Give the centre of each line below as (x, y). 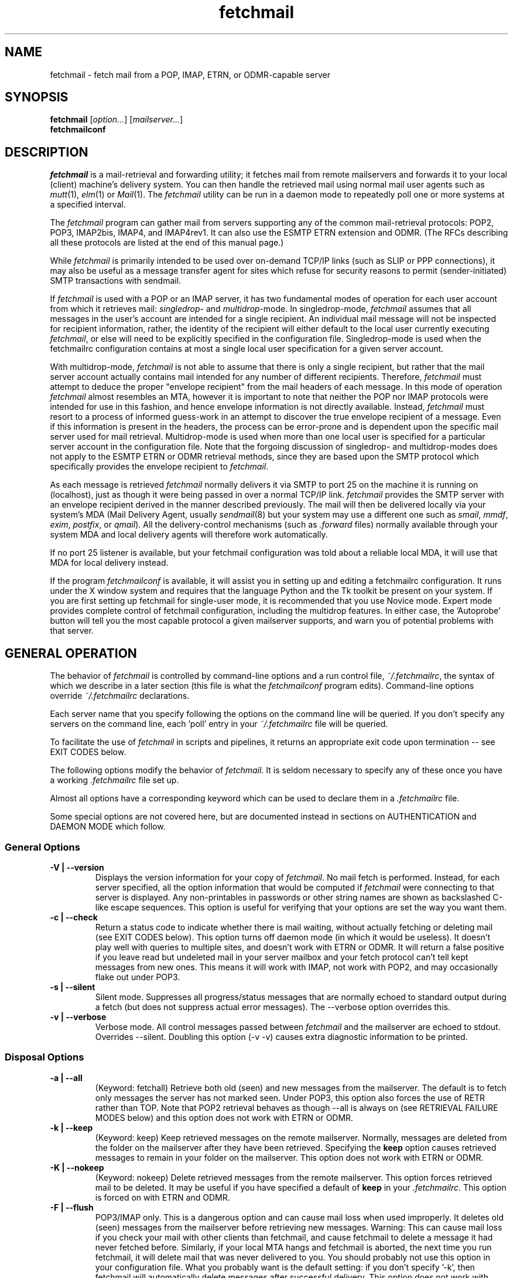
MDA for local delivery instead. (109, 563)
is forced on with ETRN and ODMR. (163, 1197)
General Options (42, 847)
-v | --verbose (78, 1017)
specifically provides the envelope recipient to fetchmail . (159, 467)
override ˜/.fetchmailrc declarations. (120, 696)
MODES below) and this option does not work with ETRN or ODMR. (224, 1117)
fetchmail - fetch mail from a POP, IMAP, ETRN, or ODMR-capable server (190, 74)
